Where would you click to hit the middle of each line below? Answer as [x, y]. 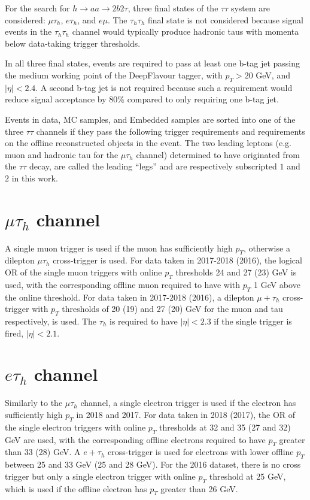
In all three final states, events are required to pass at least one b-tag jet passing [153, 63]
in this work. [35, 178]
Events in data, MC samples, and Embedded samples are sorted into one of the [150, 119]
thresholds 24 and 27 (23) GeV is [236, 272]
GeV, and [273, 75]
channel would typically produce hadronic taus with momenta [186, 31]
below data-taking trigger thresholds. [73, 43]
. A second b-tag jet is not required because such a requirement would [164, 87]
